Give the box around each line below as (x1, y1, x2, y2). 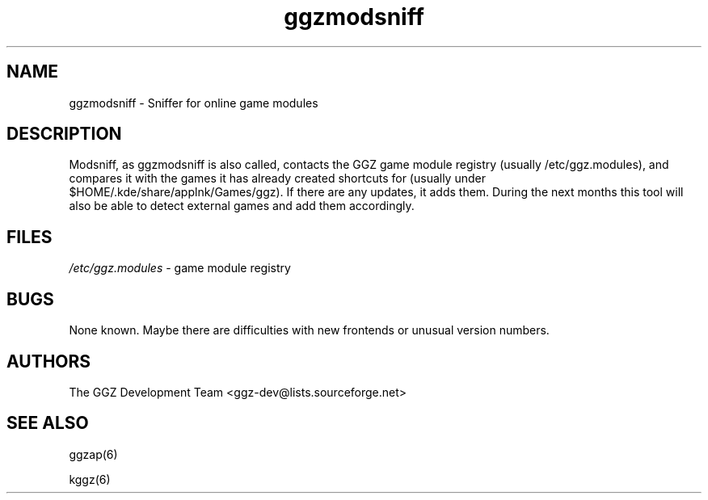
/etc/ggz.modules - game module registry (69, 261, 291, 275)
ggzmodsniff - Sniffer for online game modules (69, 95, 318, 110)
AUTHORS (6, 351, 91, 372)
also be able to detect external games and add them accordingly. (69, 199, 415, 213)
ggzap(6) (69, 447, 118, 461)
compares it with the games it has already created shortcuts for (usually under (69, 171, 486, 186)
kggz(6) (69, 472, 111, 486)
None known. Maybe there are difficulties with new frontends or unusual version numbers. (69, 323, 550, 338)
